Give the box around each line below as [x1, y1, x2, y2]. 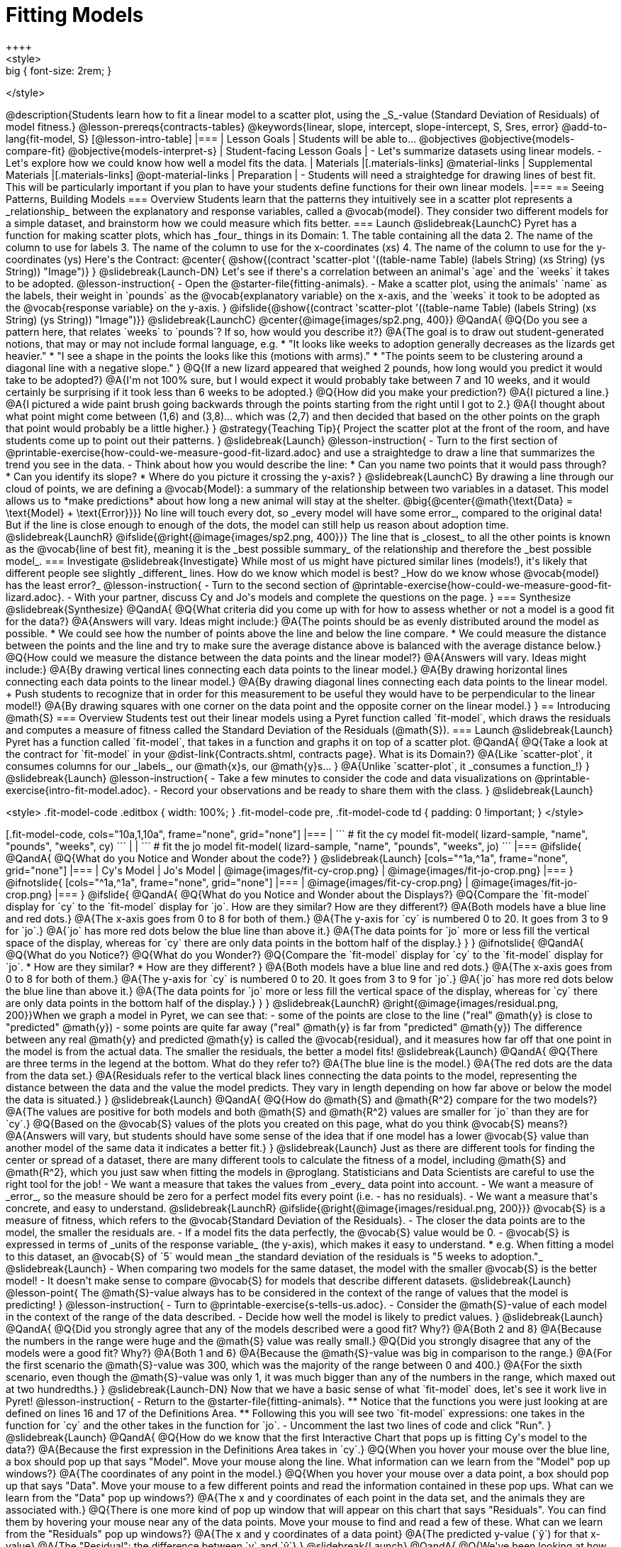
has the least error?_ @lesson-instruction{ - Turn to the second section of [6, 578, 349, 591]
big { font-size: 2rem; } [6, 64, 112, 77]
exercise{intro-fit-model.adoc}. [6, 783, 151, 796]
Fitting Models [6, 3, 144, 27]
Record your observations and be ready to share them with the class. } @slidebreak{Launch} [160, 783, 594, 796]
